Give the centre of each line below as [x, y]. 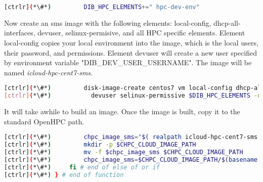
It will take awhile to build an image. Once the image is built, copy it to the [122, 111]
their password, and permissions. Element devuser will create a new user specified [130, 52]
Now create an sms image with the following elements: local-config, [108, 22]
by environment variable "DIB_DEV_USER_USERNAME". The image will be [128, 62]
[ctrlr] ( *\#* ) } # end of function [64, 175]
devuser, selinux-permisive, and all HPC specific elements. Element [141, 33]
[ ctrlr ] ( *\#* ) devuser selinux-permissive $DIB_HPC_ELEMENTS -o [133, 96]
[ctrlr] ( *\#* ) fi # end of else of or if [82, 167]
